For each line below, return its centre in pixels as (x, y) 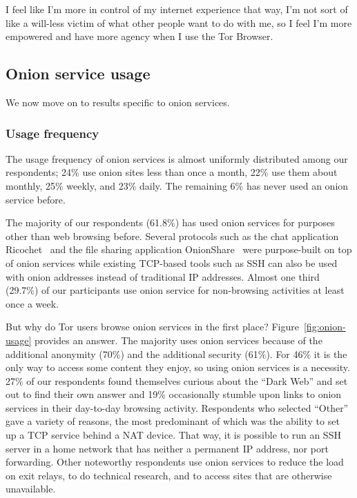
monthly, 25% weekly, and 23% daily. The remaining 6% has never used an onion (177, 185)
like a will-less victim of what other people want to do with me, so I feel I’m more (179, 22)
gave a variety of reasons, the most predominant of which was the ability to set (173, 421)
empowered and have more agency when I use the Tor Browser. (139, 36)
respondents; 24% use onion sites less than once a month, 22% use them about (172, 172)
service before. (36, 199)
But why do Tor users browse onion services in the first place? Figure (152, 327)
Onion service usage (78, 73)
